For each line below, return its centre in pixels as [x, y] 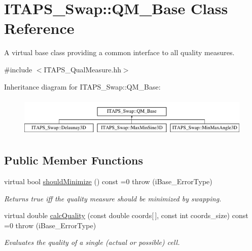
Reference [39, 28]
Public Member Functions [74, 160]
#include [18, 69]
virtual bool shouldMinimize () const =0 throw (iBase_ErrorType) [108, 181]
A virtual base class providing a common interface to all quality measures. [119, 52]
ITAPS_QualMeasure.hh [82, 69]
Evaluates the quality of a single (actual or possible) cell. [92, 242]
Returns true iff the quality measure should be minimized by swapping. [113, 198]
